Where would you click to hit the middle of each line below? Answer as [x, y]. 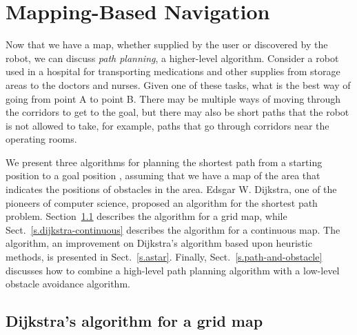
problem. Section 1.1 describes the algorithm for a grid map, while [146, 216]
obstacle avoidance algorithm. [68, 284]
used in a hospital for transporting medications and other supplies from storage [173, 71]
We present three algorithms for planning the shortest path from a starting [164, 162]
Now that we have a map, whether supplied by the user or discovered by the [167, 44]
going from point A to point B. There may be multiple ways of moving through [173, 98]
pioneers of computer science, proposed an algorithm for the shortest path [162, 202]
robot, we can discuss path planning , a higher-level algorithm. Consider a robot [172, 58]
